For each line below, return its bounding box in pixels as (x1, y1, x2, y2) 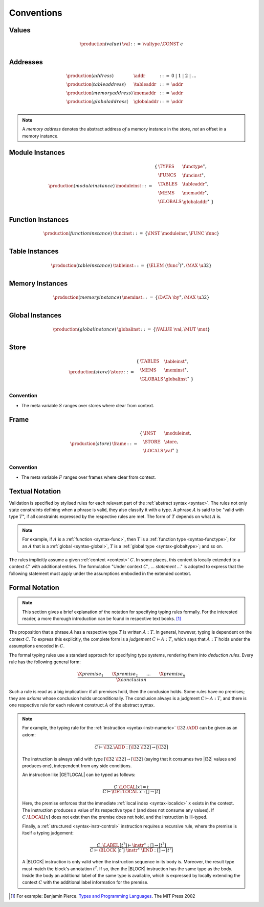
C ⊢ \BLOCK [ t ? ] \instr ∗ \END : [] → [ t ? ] (89, 846, 173, 853)
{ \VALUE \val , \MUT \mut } (153, 326, 210, 332)
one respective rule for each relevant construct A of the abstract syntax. (9, 702, 155, 708)
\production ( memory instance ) (53, 294, 122, 300)
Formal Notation (9, 583, 60, 592)
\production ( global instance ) (52, 326, 117, 332)
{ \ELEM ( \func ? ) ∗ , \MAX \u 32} (146, 261, 212, 268)
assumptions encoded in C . (9, 643, 65, 649)
